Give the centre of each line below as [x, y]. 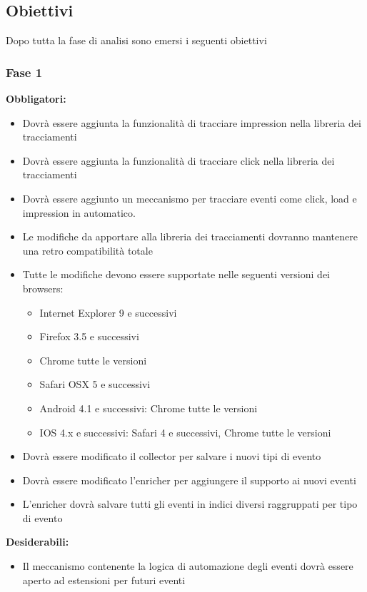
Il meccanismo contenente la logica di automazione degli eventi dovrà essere [188, 566]
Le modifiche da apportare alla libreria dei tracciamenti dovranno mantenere [190, 236]
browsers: [43, 288]
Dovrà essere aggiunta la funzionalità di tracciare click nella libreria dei [179, 160]
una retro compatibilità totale [87, 250]
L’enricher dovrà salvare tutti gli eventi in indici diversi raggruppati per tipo [190, 504]
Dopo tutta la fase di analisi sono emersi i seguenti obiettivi [136, 40]
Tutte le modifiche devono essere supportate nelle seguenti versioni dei [176, 274]
